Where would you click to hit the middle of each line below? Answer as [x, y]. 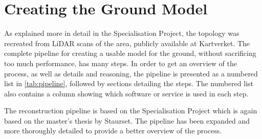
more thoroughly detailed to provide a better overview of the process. [113, 131]
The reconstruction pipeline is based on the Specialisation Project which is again [131, 111]
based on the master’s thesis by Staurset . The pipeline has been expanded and [127, 120]
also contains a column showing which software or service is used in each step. [126, 93]
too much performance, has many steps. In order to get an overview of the [121, 63]
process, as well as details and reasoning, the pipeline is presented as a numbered [131, 73]
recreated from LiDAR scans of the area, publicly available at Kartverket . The [127, 43]
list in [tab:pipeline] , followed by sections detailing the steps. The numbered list [129, 83]
